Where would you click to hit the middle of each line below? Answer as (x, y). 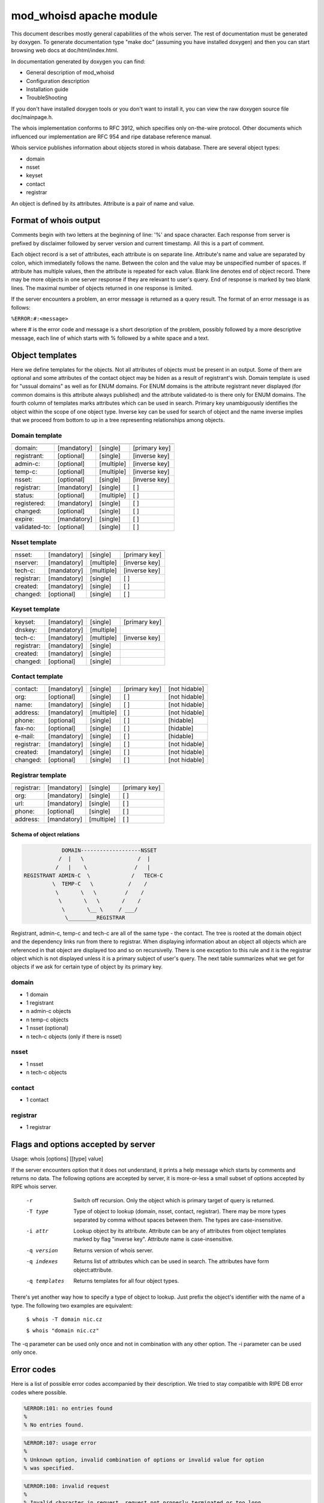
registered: (30, 503)
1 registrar (38, 1127)
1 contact (37, 1100)
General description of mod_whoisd (70, 73)
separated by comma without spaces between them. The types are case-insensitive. (178, 1220)
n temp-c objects (47, 1020)
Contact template (37, 676)
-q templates (45, 1281)
